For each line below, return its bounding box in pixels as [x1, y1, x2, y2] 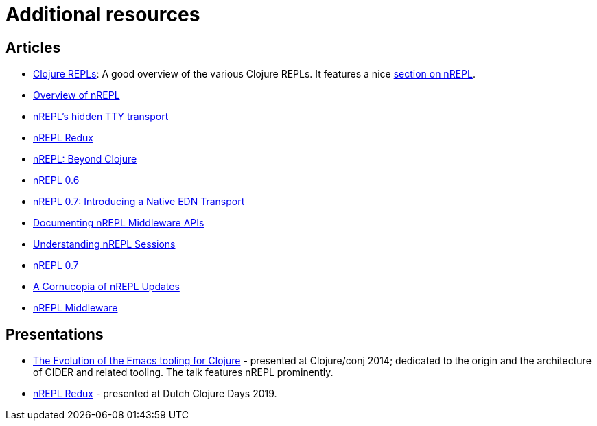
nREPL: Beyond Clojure [33, 153, 137, 165]
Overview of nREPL [33, 89, 120, 102]
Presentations [5, 325, 104, 343]
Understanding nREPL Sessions [33, 238, 176, 250]
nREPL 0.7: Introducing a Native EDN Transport [33, 196, 245, 208]
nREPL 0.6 [33, 174, 80, 187]
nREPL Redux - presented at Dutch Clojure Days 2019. [33, 388, 277, 400]
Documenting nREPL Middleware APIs [33, 217, 204, 229]
